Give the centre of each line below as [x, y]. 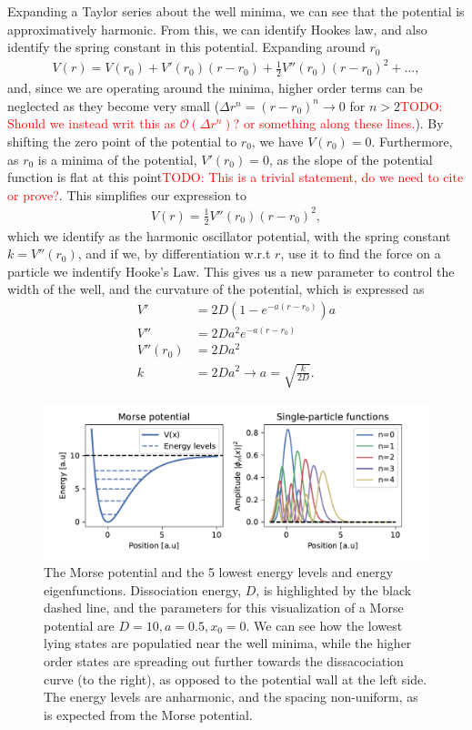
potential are [79, 625]
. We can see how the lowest [324, 625]
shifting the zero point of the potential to [122, 141]
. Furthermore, [412, 141]
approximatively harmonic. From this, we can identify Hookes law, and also [217, 29]
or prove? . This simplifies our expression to [127, 194]
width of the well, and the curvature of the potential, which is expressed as [216, 289]
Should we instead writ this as [91, 123]
